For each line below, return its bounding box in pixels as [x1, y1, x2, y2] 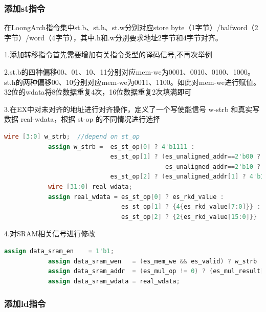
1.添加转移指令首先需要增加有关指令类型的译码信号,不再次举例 [4, 49, 212, 60]
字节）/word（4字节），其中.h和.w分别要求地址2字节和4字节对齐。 [4, 32, 223, 42]
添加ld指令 [4, 297, 46, 310]
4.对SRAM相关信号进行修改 [4, 228, 96, 239]
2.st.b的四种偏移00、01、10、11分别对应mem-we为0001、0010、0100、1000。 [4, 66, 255, 77]
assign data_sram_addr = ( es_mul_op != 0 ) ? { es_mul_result [48, 268, 261, 275]
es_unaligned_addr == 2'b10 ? [165, 163, 261, 170]
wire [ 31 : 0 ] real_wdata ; [48, 183, 132, 190]
